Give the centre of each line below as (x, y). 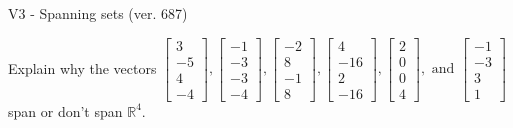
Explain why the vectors (82, 67)
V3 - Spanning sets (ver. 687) (98, 13)
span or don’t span (65, 110)
